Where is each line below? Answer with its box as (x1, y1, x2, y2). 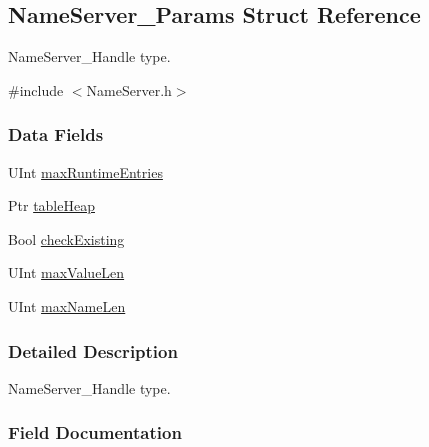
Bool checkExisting (8, 228, 125, 249)
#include (8, 79, 64, 100)
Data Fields (8, 122, 104, 147)
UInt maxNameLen (8, 295, 126, 316)
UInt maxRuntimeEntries (8, 161, 163, 182)
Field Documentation (8, 420, 182, 445)
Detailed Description (8, 338, 178, 363)
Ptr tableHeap (8, 195, 95, 216)
